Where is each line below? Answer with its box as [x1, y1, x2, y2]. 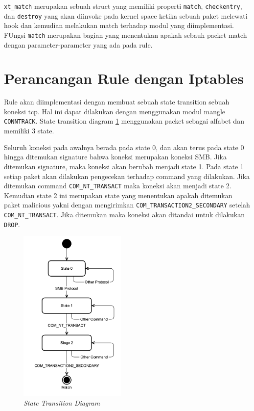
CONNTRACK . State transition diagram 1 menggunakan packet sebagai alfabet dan [4, 116, 244, 126]
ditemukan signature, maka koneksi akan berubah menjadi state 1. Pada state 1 [4, 161, 244, 171]
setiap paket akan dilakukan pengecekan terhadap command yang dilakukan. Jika [4, 171, 250, 181]
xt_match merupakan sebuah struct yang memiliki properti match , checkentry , [4, 1, 242, 11]
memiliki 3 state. [4, 126, 54, 136]
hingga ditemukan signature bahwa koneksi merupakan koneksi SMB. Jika [4, 152, 227, 162]
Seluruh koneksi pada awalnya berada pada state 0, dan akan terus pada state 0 [4, 142, 244, 152]
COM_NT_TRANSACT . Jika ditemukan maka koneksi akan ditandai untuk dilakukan [4, 209, 245, 219]
